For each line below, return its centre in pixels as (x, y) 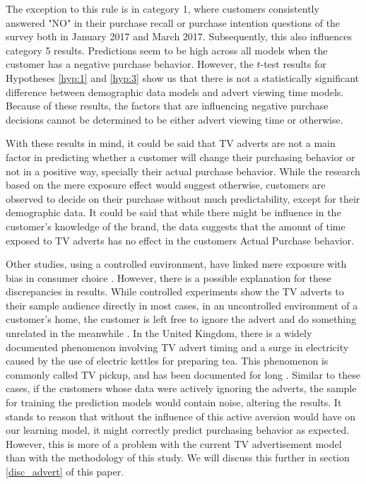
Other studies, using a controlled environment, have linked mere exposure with (176, 264)
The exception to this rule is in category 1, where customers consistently (163, 8)
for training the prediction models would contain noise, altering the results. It (174, 402)
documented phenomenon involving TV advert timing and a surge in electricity (177, 347)
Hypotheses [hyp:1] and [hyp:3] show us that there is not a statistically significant (183, 77)
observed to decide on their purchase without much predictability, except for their (183, 198)
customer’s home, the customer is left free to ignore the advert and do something (181, 319)
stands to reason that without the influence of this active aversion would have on (181, 416)
